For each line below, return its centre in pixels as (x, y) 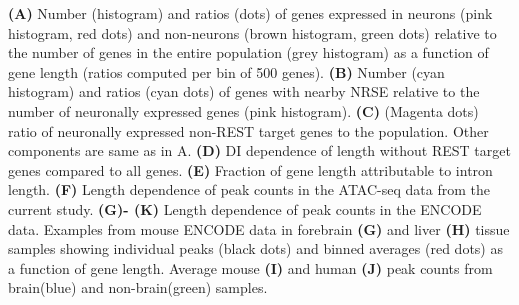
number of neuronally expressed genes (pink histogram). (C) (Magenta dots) (243, 110)
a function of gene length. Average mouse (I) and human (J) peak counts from (250, 267)
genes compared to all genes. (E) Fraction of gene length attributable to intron (250, 169)
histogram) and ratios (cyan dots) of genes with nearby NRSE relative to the (244, 91)
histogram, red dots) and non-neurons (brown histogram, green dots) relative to (252, 32)
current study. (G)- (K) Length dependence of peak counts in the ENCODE (245, 208)
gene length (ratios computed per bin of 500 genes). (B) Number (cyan (226, 71)
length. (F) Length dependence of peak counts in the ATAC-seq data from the (249, 189)
